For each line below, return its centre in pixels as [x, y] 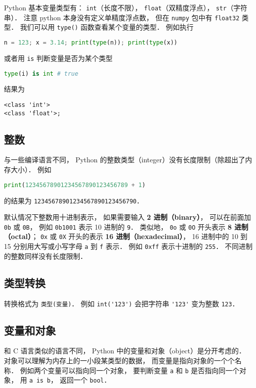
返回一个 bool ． [85, 380]
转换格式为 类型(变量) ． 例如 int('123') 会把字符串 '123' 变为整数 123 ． [122, 303]
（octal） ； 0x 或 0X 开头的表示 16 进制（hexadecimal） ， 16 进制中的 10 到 [126, 236]
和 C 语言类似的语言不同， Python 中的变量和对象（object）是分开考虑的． [125, 351]
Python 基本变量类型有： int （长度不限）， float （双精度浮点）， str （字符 [126, 7]
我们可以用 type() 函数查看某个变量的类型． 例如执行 [107, 27]
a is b [40, 381]
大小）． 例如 [31, 170]
